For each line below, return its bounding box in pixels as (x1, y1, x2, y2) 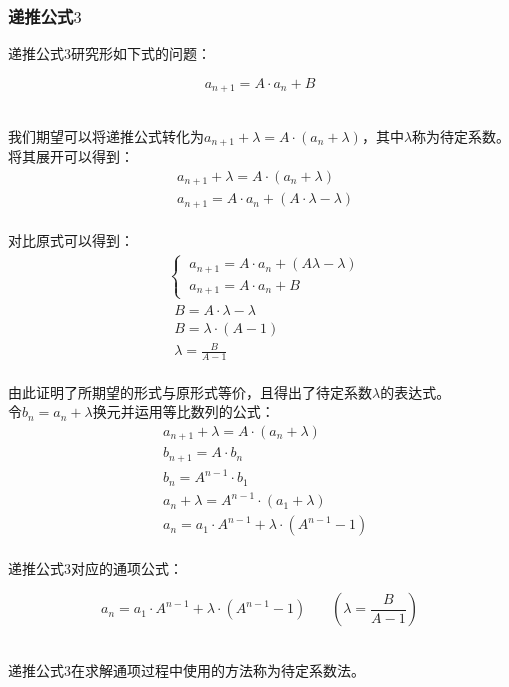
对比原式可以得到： (8, 230, 134, 251)
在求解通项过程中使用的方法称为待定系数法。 (71, 660, 365, 681)
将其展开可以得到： (8, 146, 134, 167)
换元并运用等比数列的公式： (92, 401, 275, 422)
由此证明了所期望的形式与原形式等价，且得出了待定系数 (8, 381, 372, 402)
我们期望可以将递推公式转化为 (8, 125, 204, 146)
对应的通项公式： (71, 557, 183, 578)
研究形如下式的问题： (71, 43, 211, 64)
